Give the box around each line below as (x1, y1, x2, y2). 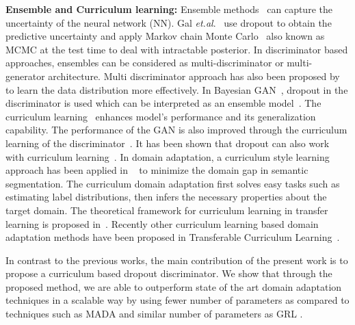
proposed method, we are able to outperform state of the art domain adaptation (5, 279, 342, 294)
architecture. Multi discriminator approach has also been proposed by (48, 68, 340, 83)
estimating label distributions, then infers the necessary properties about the (5, 190, 327, 204)
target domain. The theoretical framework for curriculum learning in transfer (5, 203, 328, 217)
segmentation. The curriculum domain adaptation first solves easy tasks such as (5, 176, 340, 190)
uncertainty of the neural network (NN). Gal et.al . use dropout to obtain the (5, 15, 332, 29)
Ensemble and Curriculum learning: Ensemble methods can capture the (5, 2, 332, 16)
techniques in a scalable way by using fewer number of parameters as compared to (5, 293, 350, 307)
